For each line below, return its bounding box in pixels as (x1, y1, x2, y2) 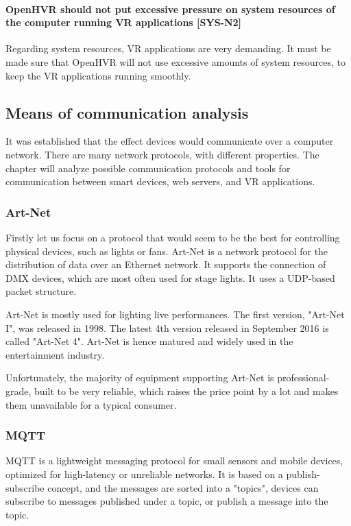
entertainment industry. (5, 347, 105, 361)
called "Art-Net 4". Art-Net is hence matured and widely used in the (5, 334, 293, 348)
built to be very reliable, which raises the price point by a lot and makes (34, 383, 339, 398)
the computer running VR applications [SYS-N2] (5, 15, 242, 29)
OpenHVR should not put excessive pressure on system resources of (5, 1, 335, 16)
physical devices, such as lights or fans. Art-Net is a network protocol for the (5, 243, 328, 258)
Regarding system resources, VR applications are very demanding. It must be (5, 41, 331, 56)
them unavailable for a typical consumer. (5, 397, 177, 411)
